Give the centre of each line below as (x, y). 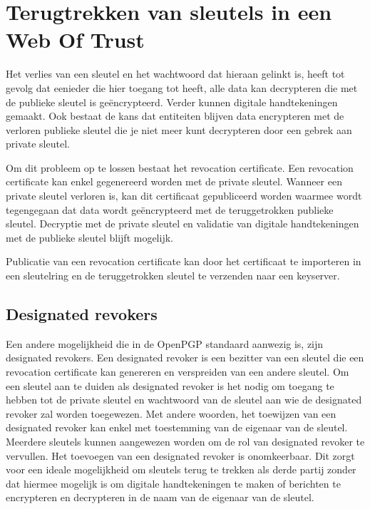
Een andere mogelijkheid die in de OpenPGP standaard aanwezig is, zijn (165, 343)
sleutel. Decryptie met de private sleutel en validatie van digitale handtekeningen (183, 223)
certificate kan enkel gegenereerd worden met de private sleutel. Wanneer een (174, 181)
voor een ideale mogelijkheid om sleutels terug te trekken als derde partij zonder (181, 469)
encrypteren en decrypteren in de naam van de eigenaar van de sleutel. (160, 497)
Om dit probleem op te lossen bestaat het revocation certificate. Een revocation (180, 167)
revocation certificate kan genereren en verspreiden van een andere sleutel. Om (178, 372)
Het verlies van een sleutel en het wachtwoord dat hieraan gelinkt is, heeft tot (175, 74)
